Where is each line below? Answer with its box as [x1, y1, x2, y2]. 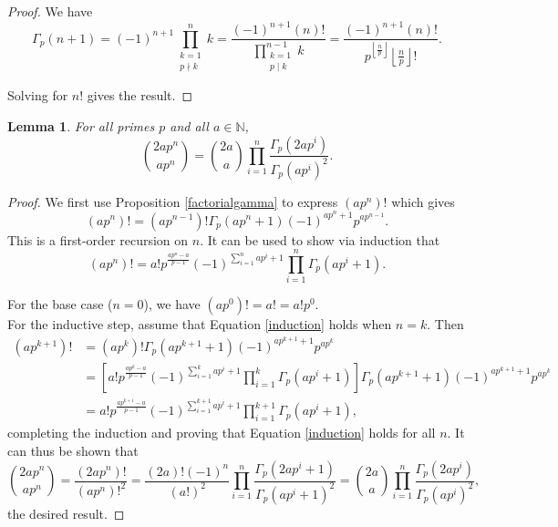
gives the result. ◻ [87, 86, 193, 105]
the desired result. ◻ [7, 503, 125, 522]
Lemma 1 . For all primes [7, 116, 155, 135]
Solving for [7, 86, 68, 105]
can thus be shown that [7, 441, 139, 460]
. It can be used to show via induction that [200, 230, 440, 249]
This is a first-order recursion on [7, 230, 189, 249]
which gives [391, 191, 455, 211]
